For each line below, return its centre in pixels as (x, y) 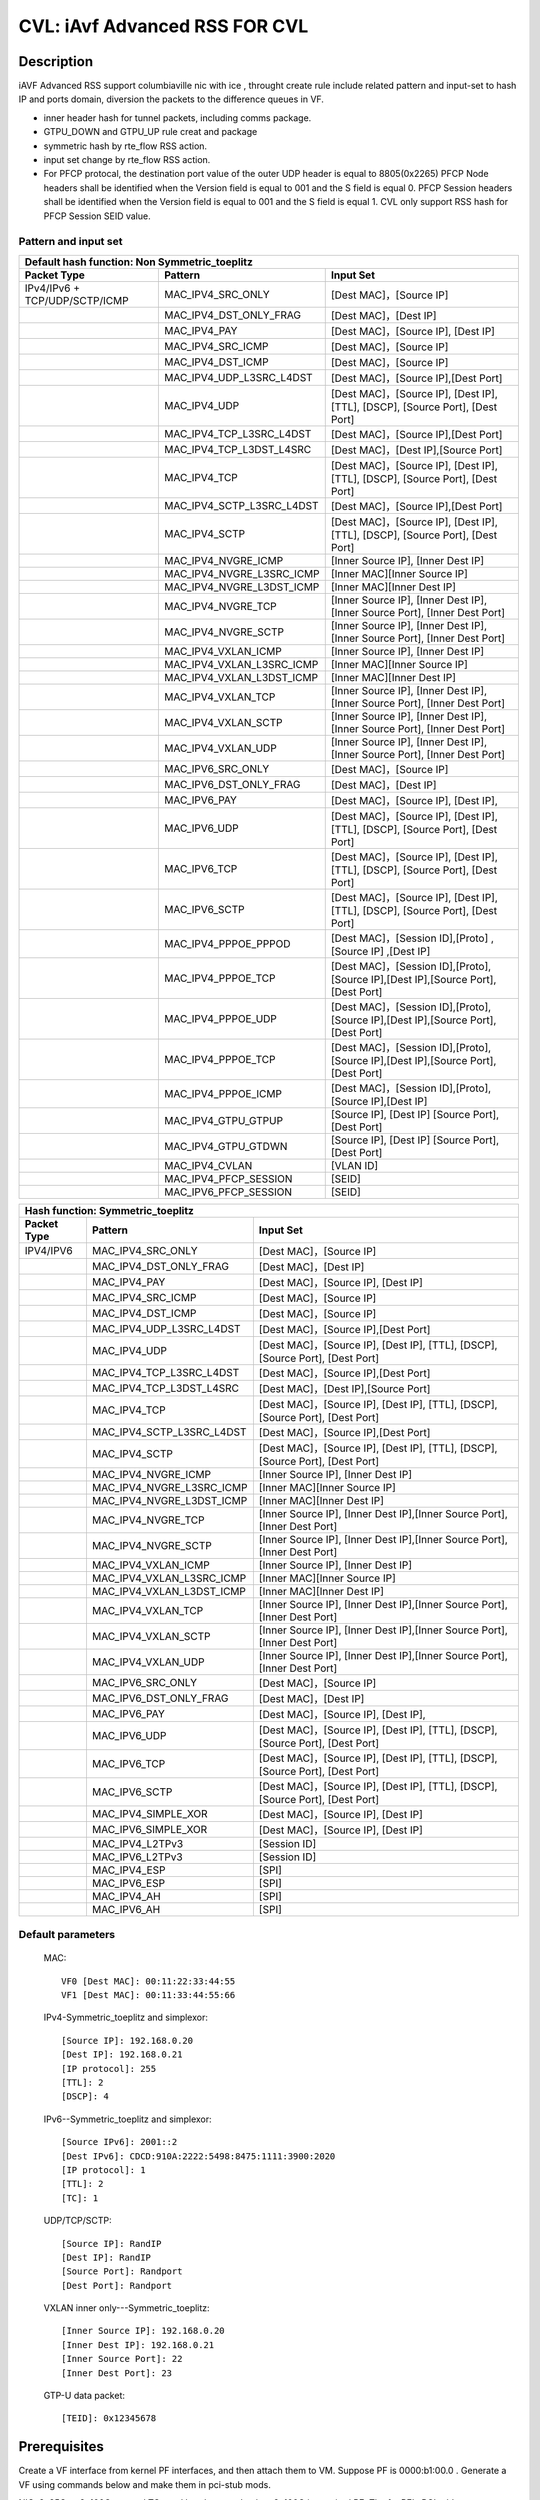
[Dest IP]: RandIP (106, 2257)
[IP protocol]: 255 (109, 2068)
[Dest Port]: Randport (117, 2285)
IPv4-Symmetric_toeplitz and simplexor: (126, 2017)
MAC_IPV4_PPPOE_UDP (220, 1018)
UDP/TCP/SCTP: (77, 2221)
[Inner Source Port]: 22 (122, 2359)
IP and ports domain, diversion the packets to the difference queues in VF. (171, 99)
